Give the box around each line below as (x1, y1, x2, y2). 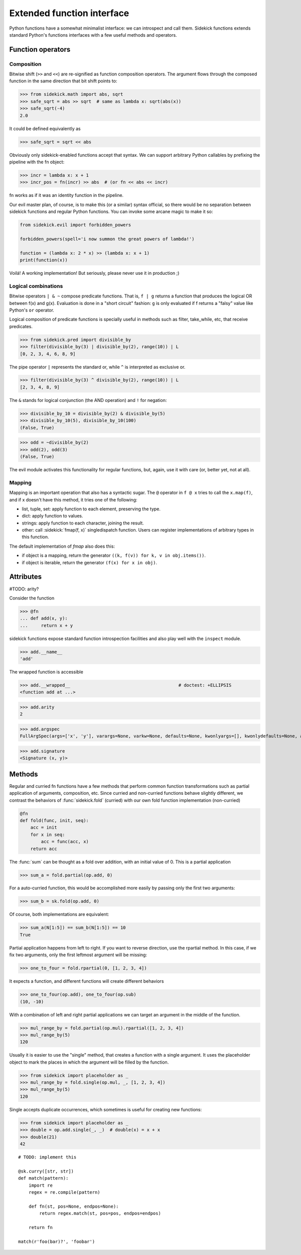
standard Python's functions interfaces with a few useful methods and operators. (9, 32, 178, 38)
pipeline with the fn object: (9, 159, 65, 165)
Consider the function (9, 595, 55, 601)
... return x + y (20, 622, 73, 628)
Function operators (9, 45, 71, 54)
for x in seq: (30, 831, 65, 838)
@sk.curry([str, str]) (18, 1168, 74, 1174)
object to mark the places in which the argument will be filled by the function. (9, 1059, 169, 1065)
